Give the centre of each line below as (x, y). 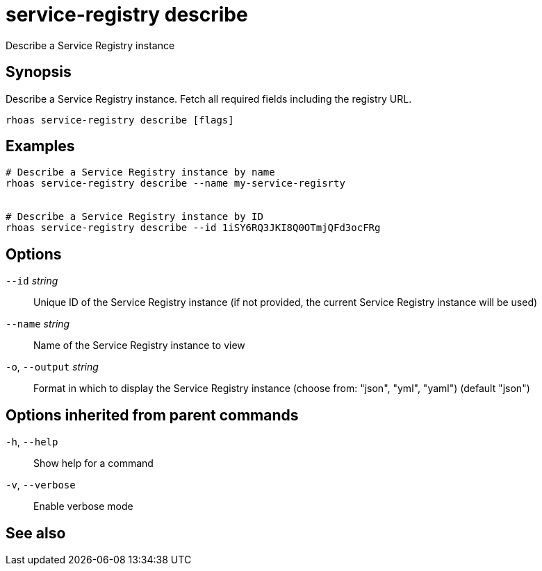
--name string (38, 324)
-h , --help (32, 442)
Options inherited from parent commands (152, 415)
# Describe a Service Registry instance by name (140, 172)
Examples (40, 146)
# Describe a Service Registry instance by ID (134, 217)
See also (36, 533)
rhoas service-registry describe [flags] (120, 120)
